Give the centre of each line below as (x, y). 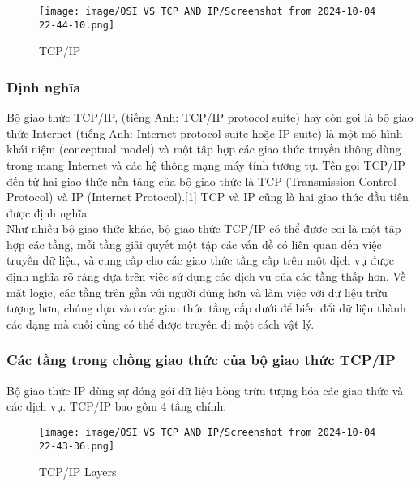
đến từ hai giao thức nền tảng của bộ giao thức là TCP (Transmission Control (201, 181)
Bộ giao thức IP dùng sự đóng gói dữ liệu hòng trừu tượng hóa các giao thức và (205, 390)
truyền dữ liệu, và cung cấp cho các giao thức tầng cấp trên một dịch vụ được (201, 260)
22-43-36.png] (77, 446)
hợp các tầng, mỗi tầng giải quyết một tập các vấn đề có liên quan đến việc (194, 244)
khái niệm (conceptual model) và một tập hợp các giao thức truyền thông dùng (204, 149)
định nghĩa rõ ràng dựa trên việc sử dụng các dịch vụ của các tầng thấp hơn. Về (206, 276)
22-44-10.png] (77, 25)
